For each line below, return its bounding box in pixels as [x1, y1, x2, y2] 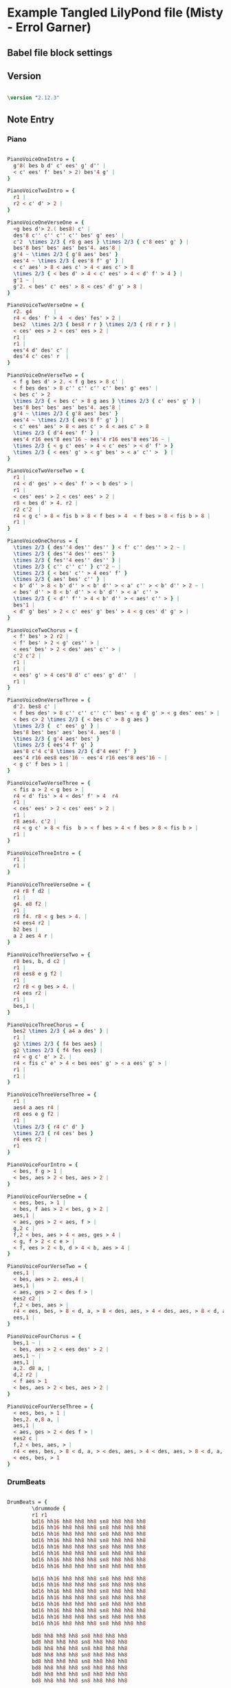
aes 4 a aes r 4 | [13, 1104, 60, 1111]
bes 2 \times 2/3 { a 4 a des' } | [13, 1028, 109, 1035]
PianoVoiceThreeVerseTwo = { [7, 951, 91, 958]
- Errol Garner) [7, 19, 91, 35]
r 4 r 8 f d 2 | [13, 887, 51, 894]
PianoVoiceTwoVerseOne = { [7, 302, 85, 309]
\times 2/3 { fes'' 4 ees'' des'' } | [13, 556, 122, 564]
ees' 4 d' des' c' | [13, 346, 69, 354]
